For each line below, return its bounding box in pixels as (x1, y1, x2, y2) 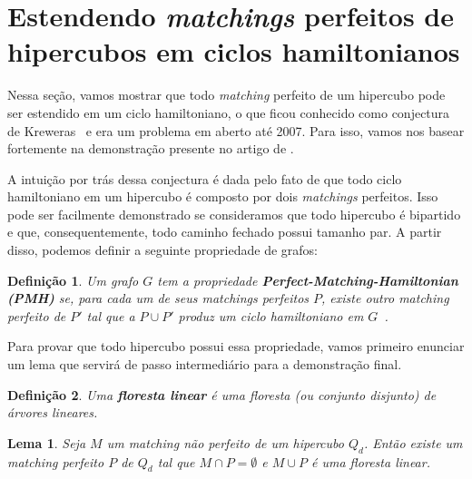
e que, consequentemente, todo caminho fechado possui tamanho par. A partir (7, 222, 442, 241)
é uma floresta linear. (310, 452, 430, 471)
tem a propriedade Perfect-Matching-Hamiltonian (157, 270, 458, 289)
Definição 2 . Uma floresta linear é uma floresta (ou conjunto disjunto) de (7, 385, 437, 404)
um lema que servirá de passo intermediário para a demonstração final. (7, 355, 402, 374)
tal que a (86, 306, 135, 325)
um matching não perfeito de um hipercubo (106, 433, 344, 452)
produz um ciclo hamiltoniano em (178, 306, 364, 325)
